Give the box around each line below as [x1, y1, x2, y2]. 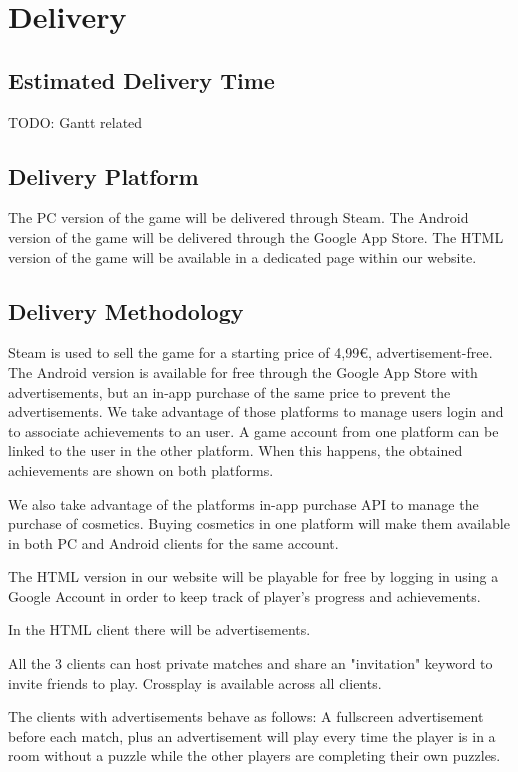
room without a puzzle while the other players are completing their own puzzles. [8, 745, 501, 766]
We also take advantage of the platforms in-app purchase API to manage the [8, 493, 479, 514]
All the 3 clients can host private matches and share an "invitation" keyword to [8, 653, 493, 674]
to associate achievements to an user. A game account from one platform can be [8, 420, 499, 441]
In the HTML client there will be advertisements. [8, 619, 311, 640]
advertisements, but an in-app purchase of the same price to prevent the [8, 381, 451, 402]
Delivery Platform [8, 160, 199, 191]
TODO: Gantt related [8, 111, 143, 132]
